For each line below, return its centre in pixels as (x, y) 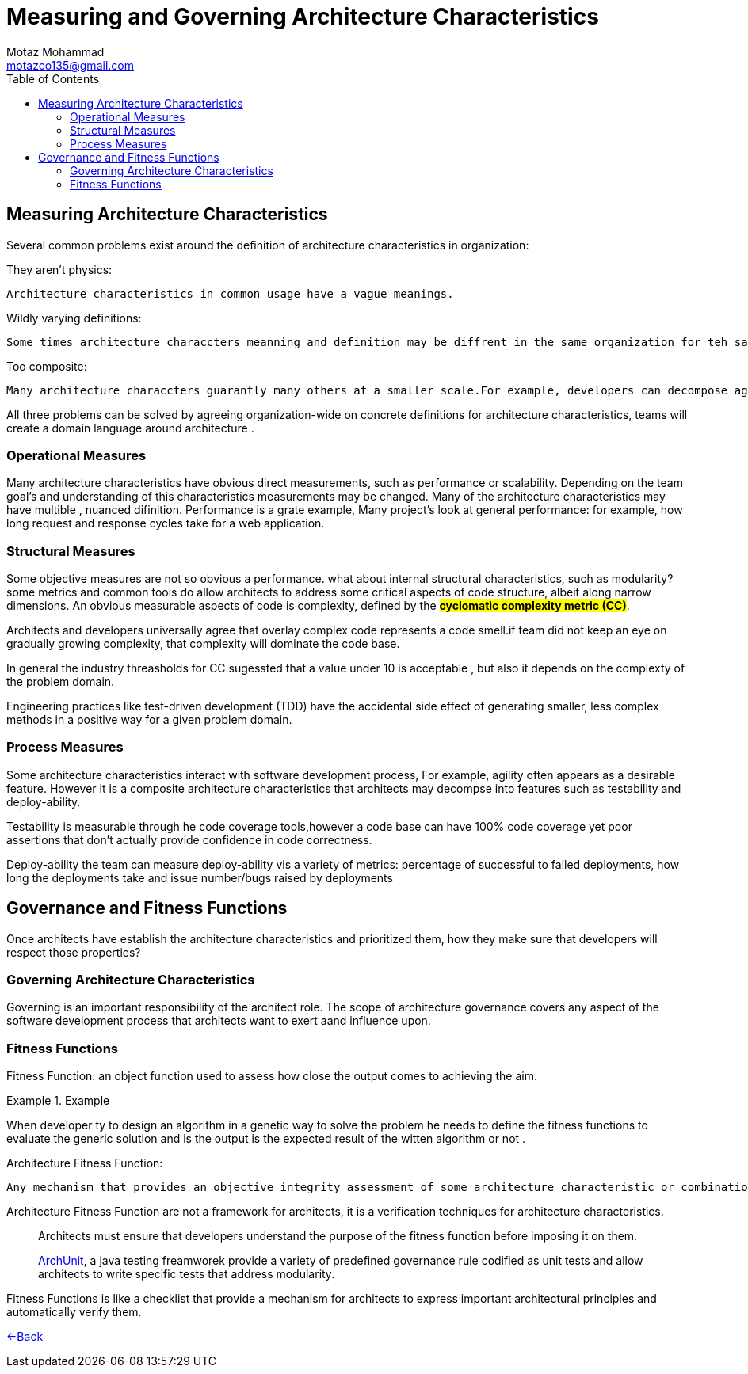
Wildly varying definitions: (74, 318)
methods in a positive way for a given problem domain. (149, 720)
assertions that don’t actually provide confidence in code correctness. (189, 839)
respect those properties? (74, 952)
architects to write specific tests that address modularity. (187, 1274)
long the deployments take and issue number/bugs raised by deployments (200, 877)
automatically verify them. (74, 1312)
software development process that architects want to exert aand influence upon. (219, 1021)
